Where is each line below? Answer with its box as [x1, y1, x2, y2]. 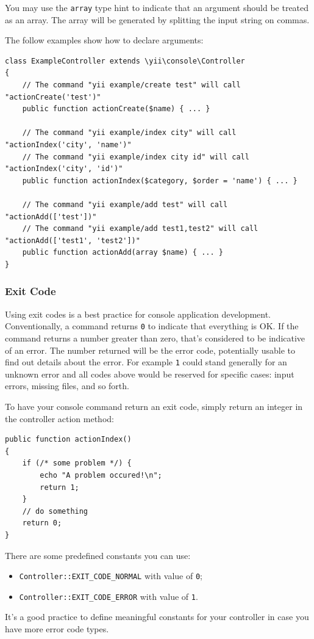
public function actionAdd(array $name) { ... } [22, 248, 223, 257]
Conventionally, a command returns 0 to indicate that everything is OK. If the [5, 319, 299, 332]
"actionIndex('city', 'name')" [5, 141, 132, 149]
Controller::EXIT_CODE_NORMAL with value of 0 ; [19, 569, 202, 582]
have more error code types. [5, 623, 109, 635]
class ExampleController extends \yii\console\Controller [5, 56, 245, 65]
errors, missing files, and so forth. [5, 379, 129, 392]
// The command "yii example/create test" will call [22, 81, 241, 90]
